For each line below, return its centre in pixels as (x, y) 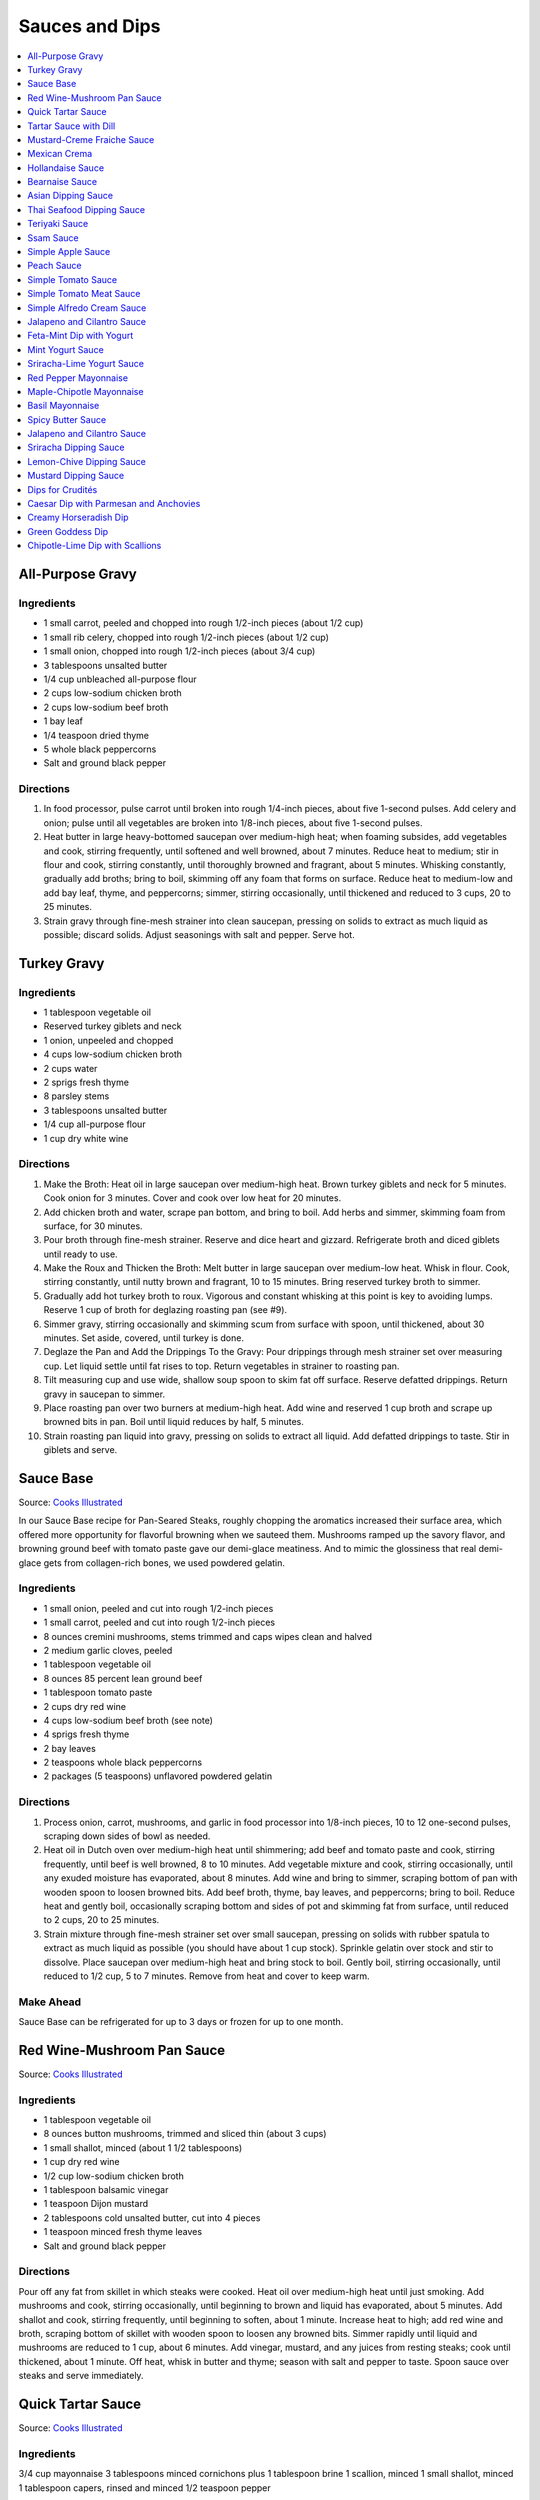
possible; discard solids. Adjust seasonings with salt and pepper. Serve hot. (199, 934)
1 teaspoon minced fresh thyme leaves (123, 2232)
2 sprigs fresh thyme (86, 1082)
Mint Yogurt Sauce (65, 349)
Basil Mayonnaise (63, 406)
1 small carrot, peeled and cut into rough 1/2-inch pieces (159, 1622)
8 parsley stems (76, 1096)
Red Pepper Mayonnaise (78, 377)
